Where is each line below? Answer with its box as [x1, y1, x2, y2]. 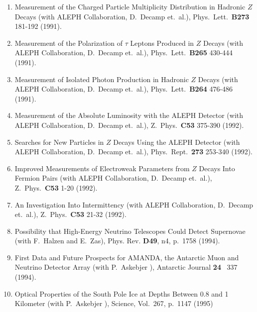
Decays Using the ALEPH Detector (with [113, 136, 240, 147]
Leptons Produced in [130, 37, 194, 48]
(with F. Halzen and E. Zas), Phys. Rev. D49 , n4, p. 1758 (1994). [14, 235, 220, 246]
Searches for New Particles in [14, 136, 104, 147]
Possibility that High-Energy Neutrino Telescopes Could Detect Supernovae [14, 225, 246, 236]
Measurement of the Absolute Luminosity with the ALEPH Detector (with [14, 110, 244, 120]
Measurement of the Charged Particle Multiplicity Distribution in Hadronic [14, 1, 246, 11]
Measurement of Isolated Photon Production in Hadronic [14, 74, 189, 84]
